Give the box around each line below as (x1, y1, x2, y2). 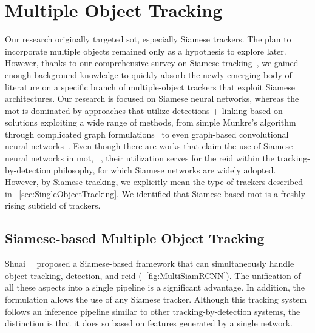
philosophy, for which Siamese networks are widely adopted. (53, 163, 276, 176)
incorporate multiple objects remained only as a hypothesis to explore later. (5, 44, 286, 57)
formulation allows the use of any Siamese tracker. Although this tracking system (5, 293, 307, 306)
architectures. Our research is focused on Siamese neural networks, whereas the (5, 92, 299, 105)
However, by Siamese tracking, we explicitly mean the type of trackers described (5, 175, 303, 188)
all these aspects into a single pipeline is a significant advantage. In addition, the (5, 281, 305, 294)
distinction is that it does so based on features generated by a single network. (5, 317, 293, 329)
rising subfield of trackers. (5, 199, 101, 212)
